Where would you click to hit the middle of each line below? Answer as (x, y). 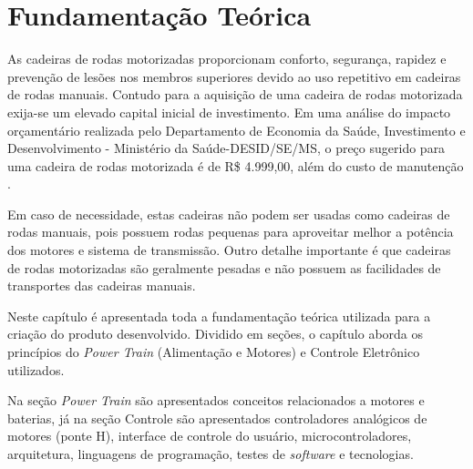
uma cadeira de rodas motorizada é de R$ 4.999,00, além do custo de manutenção (236, 165)
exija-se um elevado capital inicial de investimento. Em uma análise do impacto (229, 112)
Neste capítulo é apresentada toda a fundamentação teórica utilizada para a (219, 316)
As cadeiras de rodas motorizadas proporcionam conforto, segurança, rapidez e (227, 59)
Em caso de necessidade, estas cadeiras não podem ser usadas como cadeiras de (229, 214)
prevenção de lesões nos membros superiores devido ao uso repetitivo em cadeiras (234, 76)
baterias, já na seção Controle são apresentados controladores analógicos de (217, 418)
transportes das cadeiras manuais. (102, 285)
